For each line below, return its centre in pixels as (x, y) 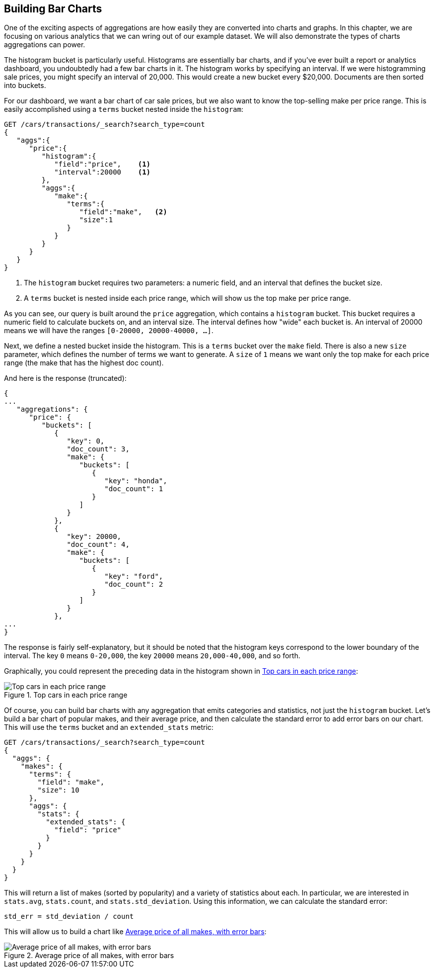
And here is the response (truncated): (65, 378)
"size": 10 (58, 790)
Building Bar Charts (53, 9)
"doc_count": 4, (98, 545)
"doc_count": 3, (98, 449)
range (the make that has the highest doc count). (84, 363)
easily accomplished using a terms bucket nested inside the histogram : (124, 109)
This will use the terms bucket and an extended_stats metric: (109, 727)
